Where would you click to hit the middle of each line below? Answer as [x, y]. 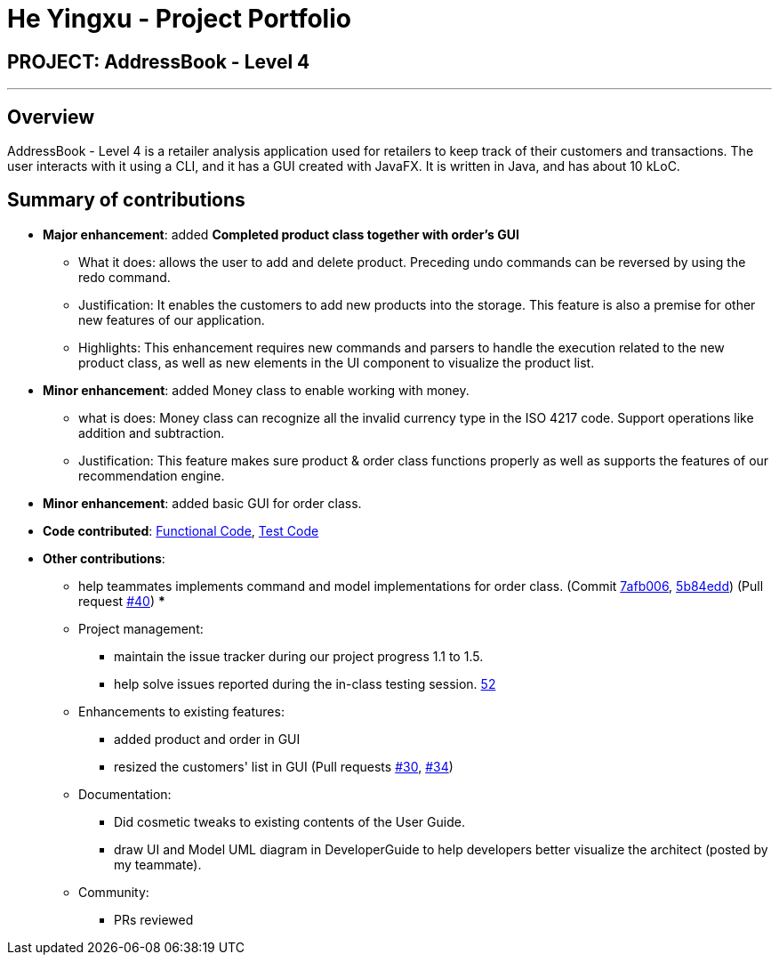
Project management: [141, 628]
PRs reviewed [154, 919]
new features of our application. [172, 319]
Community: [114, 892]
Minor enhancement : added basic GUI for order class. [202, 503]
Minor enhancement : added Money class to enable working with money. [256, 390]
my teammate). [158, 864]
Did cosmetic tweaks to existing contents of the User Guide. [289, 821]
